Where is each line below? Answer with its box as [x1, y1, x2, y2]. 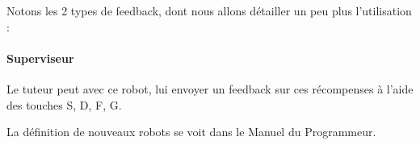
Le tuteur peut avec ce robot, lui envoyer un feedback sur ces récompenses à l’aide [6, 80, 414, 97]
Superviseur [6, 49, 74, 66]
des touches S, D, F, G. [6, 96, 122, 113]
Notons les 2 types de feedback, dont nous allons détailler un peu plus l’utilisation [6, 2, 412, 19]
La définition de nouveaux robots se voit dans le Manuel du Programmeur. [6, 123, 376, 140]
